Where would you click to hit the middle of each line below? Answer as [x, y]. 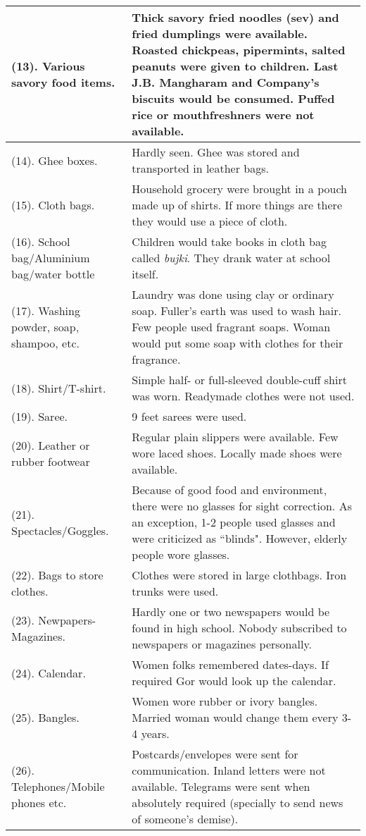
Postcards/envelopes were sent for [215, 754]
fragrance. [156, 359]
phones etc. [39, 803]
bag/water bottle [53, 274]
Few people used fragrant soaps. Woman [231, 327]
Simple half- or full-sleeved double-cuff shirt [239, 380]
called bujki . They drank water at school [231, 258]
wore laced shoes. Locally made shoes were [237, 453]
